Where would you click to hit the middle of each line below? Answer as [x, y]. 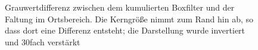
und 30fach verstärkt [43, 41]
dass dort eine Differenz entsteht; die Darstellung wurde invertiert [125, 30]
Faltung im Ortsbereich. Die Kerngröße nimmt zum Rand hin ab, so [129, 19]
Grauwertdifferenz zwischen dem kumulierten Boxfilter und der [120, 7]
